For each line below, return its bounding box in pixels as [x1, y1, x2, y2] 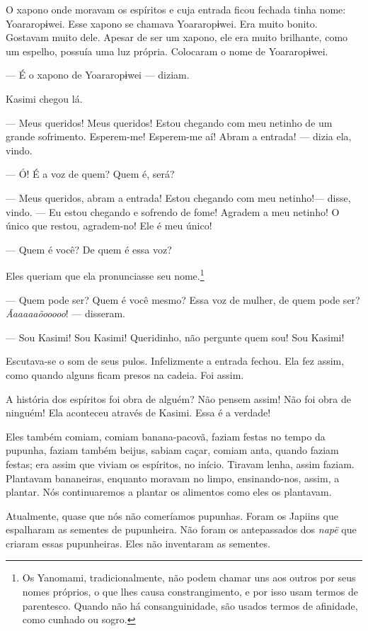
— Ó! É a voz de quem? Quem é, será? [6, 166, 175, 181]
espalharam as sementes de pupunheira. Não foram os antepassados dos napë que [6, 522, 357, 537]
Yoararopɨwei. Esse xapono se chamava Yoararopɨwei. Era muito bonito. [6, 16, 318, 30]
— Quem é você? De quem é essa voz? [6, 241, 172, 256]
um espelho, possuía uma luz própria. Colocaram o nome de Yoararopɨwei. [6, 43, 328, 58]
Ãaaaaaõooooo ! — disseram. [6, 306, 125, 321]
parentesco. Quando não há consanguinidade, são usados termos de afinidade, [22, 598, 358, 613]
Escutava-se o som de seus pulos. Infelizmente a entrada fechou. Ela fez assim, [6, 353, 345, 368]
